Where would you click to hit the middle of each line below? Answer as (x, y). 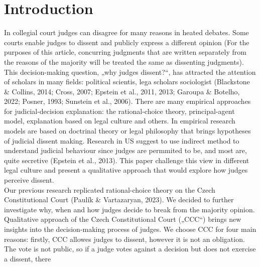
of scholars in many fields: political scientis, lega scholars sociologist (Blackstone (127, 82)
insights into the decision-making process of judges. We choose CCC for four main (130, 229)
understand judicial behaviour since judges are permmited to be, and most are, (125, 150)
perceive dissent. (29, 180)
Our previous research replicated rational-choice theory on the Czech (110, 189)
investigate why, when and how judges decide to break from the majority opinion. (129, 209)
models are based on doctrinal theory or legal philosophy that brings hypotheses (127, 131)
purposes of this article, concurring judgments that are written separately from (125, 52)
